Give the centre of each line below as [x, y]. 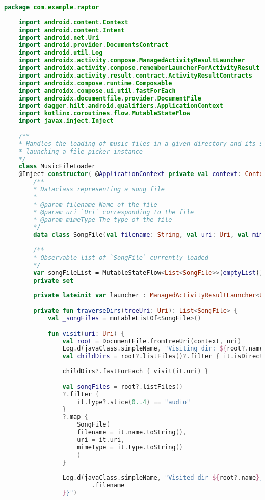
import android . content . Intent [72, 30]
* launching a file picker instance [81, 151]
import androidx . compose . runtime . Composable [95, 83]
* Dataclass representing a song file [99, 189]
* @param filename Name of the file [95, 204]
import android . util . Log [61, 53]
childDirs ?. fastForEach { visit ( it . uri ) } [136, 371]
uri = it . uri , [101, 440]
